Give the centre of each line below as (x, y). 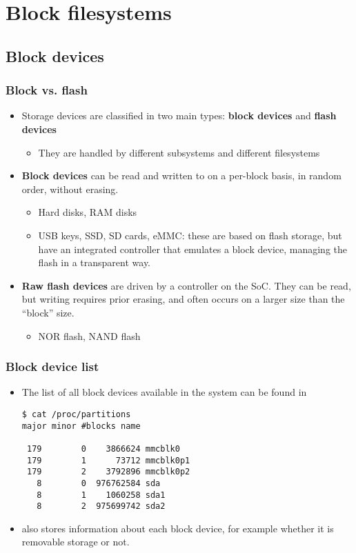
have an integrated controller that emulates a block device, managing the (192, 249)
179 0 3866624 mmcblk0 (103, 449)
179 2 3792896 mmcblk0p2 (108, 472)
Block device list (52, 366)
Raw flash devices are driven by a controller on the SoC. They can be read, (186, 285)
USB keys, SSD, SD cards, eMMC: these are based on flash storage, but (190, 235)
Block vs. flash (47, 90)
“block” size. (48, 312)
